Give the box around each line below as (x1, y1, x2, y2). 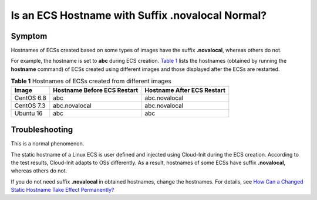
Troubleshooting (11, 125, 73, 135)
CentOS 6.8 (14, 94, 46, 102)
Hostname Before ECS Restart (53, 86, 139, 94)
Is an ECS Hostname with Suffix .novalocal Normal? (11, 9, 267, 22)
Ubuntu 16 (14, 109, 43, 117)
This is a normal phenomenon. (11, 140, 85, 147)
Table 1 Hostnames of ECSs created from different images (11, 77, 171, 85)
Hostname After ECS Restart (144, 86, 225, 94)
